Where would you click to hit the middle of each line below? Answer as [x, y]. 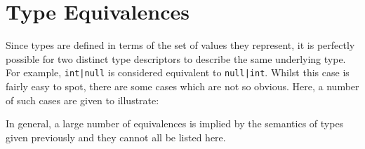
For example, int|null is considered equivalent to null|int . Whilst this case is [178, 72]
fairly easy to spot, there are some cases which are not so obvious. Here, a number [182, 86]
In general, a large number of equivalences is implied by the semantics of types [175, 123]
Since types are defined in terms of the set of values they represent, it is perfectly [180, 45]
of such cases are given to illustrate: [82, 100]
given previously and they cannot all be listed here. [116, 137]
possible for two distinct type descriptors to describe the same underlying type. [176, 58]
